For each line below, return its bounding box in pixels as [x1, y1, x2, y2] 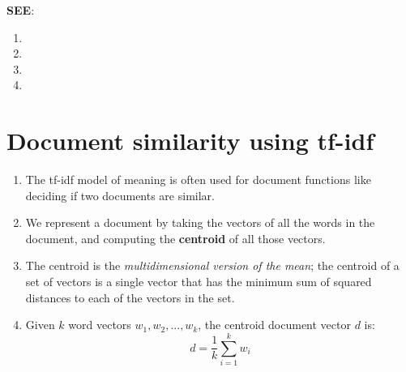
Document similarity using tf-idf [6, 124, 374, 157]
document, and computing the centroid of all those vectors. [25, 229, 326, 246]
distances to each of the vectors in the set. [25, 289, 235, 306]
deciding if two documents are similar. [25, 186, 215, 203]
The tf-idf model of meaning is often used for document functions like [25, 171, 371, 188]
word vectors [68, 316, 131, 333]
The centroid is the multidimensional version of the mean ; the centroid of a [25, 257, 400, 274]
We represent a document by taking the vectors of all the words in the [25, 214, 375, 231]
